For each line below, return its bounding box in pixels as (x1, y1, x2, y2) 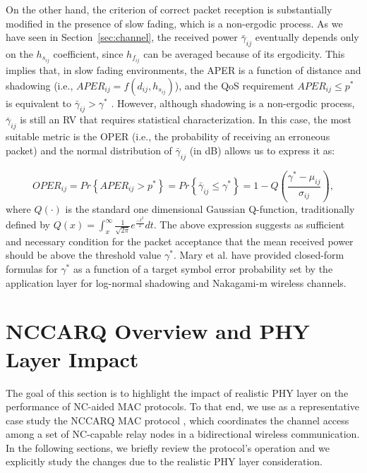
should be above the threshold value (6, 247, 162, 262)
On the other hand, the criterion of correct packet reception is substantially (6, 2, 332, 16)
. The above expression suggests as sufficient (153, 217, 345, 232)
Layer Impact (6, 344, 139, 373)
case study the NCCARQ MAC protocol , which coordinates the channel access (6, 412, 349, 427)
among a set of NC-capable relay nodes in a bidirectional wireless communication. (6, 426, 360, 441)
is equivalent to (6, 95, 72, 110)
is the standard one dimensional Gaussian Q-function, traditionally (65, 202, 355, 216)
